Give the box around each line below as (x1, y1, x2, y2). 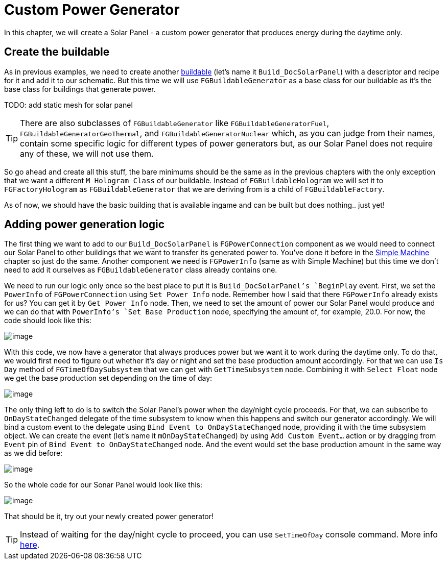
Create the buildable (4, 45, 110, 59)
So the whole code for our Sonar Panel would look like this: (4, 480, 202, 489)
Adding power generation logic (4, 218, 165, 231)
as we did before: (4, 449, 63, 458)
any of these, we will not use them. (20, 148, 154, 159)
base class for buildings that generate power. (4, 84, 156, 93)
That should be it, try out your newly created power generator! (4, 512, 214, 521)
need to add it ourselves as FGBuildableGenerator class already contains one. (4, 265, 277, 275)
